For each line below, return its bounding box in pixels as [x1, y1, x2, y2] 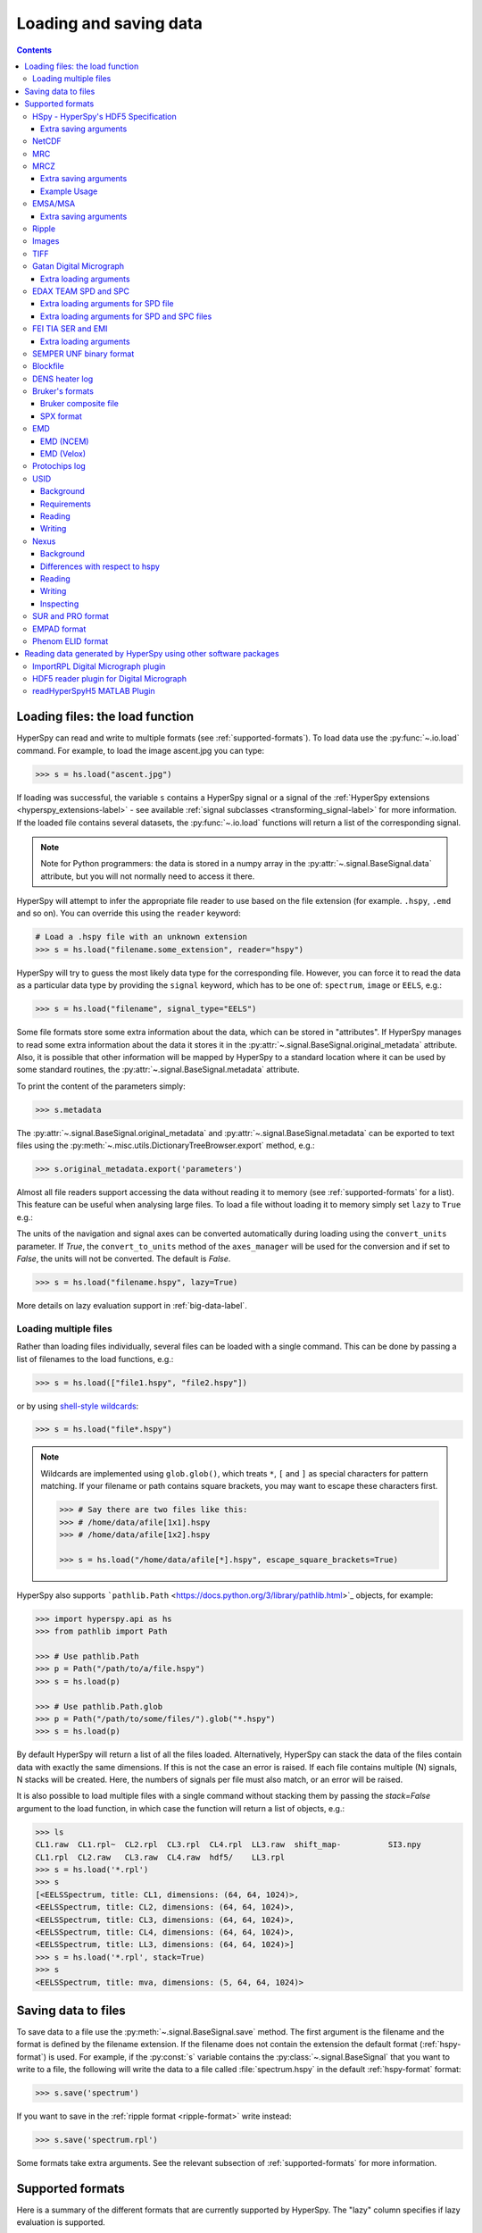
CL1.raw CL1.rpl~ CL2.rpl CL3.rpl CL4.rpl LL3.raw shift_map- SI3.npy [35, 1840, 421, 1850]
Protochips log [32, 461, 87, 472]
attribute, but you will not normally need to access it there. [40, 871, 255, 882]
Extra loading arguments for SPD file [40, 298, 174, 309]
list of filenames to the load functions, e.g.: [16, 1353, 174, 1364]
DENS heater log [32, 373, 94, 384]
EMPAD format [32, 623, 87, 634]
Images [32, 236, 60, 247]
